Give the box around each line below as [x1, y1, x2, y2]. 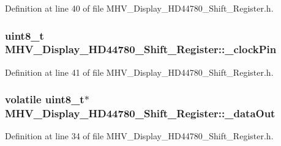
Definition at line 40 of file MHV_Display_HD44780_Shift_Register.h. [5, 2, 274, 14]
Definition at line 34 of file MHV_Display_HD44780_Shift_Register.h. [5, 130, 274, 142]
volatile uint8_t [5, 92, 84, 107]
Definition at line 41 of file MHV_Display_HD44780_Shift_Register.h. [5, 65, 274, 78]
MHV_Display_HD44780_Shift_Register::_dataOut [5, 106, 275, 121]
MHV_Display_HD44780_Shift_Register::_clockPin [5, 42, 277, 57]
